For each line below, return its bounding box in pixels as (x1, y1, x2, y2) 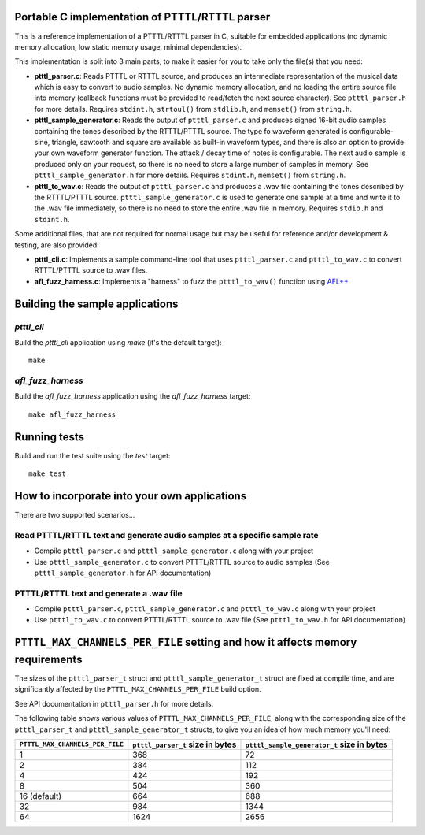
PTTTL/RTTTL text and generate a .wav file (14, 588, 183, 599)
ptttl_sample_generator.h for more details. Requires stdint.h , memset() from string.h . (34, 170, 346, 180)
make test (28, 469, 66, 478)
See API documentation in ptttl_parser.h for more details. (14, 699, 214, 708)
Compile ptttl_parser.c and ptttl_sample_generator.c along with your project (34, 546, 314, 555)
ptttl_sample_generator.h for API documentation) (34, 568, 212, 577)
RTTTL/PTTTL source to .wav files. (34, 265, 148, 275)
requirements (14, 652, 83, 666)
